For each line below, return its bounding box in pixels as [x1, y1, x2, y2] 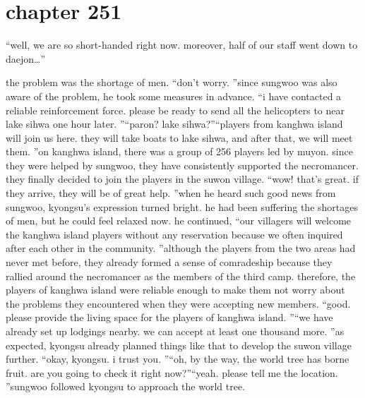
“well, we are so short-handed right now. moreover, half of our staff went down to [6, 37, 358, 52]
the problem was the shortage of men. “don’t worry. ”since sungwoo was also [6, 75, 337, 90]
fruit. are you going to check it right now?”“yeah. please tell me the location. [6, 365, 338, 380]
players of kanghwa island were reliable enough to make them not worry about [6, 282, 345, 297]
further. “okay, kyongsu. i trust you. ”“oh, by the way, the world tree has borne [6, 351, 349, 366]
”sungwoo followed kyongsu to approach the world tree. [6, 379, 245, 394]
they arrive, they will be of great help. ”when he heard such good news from [6, 186, 336, 200]
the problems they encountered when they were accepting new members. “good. [6, 296, 351, 310]
